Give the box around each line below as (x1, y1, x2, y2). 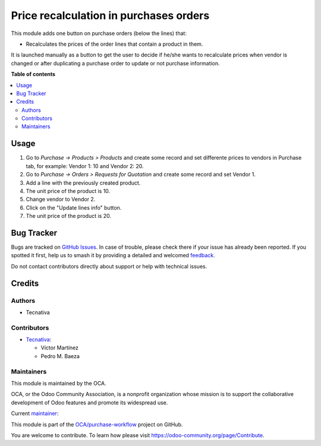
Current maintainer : (11, 410, 59, 417)
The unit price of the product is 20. (26, 213, 111, 220)
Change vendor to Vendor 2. (26, 196, 96, 203)
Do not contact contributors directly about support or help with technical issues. (11, 262, 207, 270)
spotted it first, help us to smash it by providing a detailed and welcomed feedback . (11, 252, 215, 259)
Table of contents (11, 71, 56, 78)
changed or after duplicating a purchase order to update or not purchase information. (11, 59, 220, 67)
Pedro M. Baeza (40, 352, 80, 359)
